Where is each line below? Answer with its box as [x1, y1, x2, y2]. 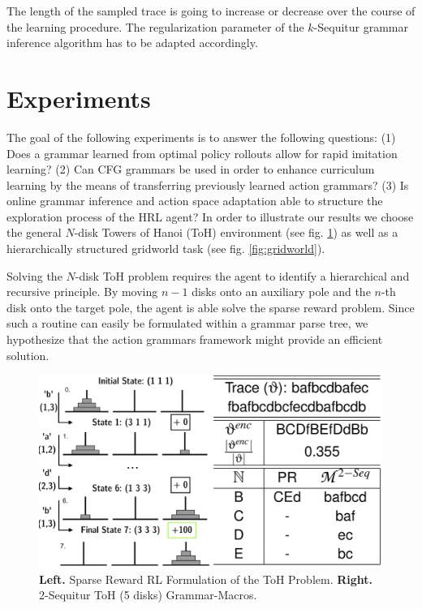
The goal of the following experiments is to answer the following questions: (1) [6, 128, 396, 145]
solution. [6, 346, 50, 363]
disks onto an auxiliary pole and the [192, 283, 371, 300]
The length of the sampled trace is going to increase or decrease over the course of [6, 2, 416, 19]
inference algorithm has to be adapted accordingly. [6, 34, 258, 51]
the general [6, 224, 62, 241]
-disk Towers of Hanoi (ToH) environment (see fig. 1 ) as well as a [74, 224, 398, 241]
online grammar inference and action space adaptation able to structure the [6, 192, 383, 209]
